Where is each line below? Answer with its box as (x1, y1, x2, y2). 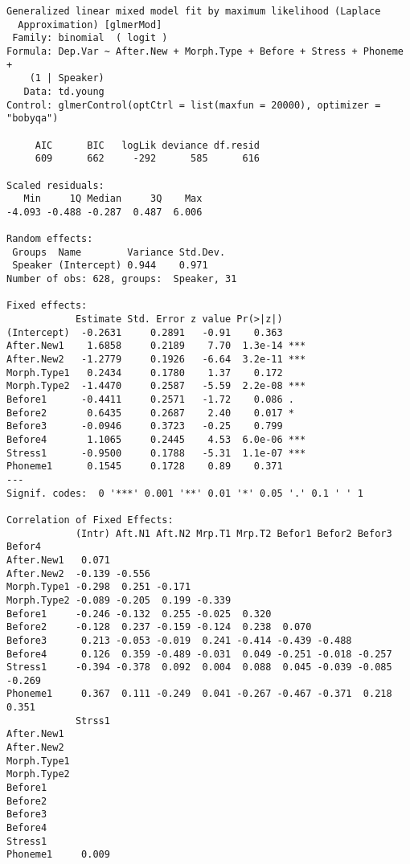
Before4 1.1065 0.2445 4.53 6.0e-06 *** (6, 434, 306, 445)
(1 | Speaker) (29, 72, 105, 84)
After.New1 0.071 (6, 554, 110, 566)
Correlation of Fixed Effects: (6, 514, 174, 526)
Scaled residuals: (6, 179, 105, 191)
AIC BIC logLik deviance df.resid (35, 139, 260, 151)
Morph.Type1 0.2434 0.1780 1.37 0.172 (6, 366, 283, 379)
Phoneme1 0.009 (6, 849, 110, 861)
